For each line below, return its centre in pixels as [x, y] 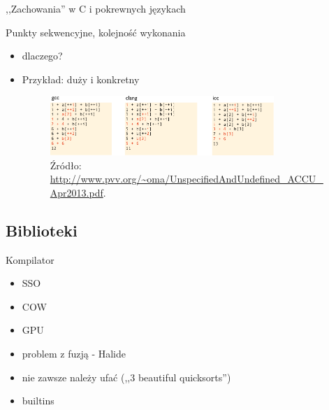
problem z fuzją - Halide [74, 353]
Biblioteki [42, 230]
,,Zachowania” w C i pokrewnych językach [96, 8]
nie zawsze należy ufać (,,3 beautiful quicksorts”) [126, 377]
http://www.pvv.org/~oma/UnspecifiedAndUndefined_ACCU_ [187, 179]
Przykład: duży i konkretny [81, 79]
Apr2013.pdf [76, 192]
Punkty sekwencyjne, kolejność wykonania [96, 32]
